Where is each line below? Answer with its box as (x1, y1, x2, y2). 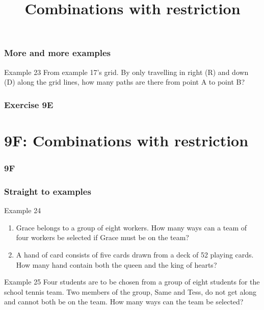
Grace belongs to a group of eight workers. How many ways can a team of (16, 222, 247, 232)
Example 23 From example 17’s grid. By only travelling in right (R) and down (4, 66, 249, 77)
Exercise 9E (4, 98, 54, 111)
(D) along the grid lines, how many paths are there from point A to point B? (4, 76, 245, 87)
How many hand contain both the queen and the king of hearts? (16, 259, 217, 270)
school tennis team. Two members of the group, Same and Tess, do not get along (4, 286, 257, 297)
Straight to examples (4, 185, 91, 197)
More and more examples (4, 46, 111, 59)
